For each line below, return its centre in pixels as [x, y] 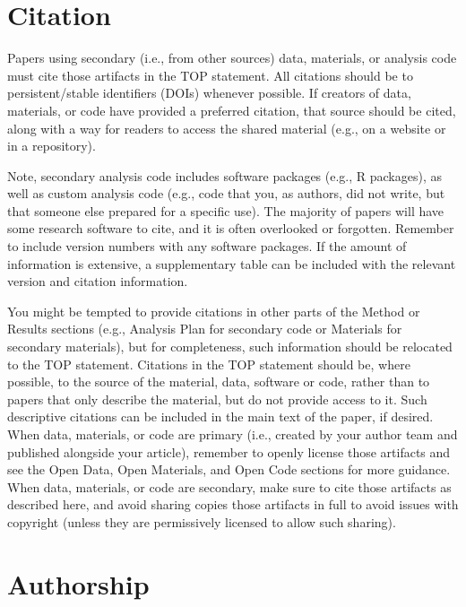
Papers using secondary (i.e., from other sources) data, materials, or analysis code [232, 58]
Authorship [78, 583]
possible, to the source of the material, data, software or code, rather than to [219, 382]
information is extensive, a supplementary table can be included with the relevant [232, 263]
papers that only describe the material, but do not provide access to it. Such [217, 399]
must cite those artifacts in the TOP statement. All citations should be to [210, 75]
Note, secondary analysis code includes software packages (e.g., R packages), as [224, 175]
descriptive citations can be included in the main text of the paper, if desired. [220, 416]
